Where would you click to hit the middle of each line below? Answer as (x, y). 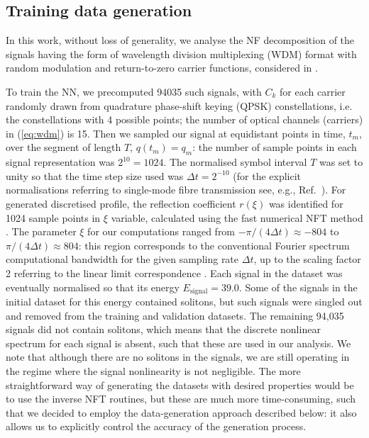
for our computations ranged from (161, 231)
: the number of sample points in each (275, 147)
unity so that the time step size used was (95, 175)
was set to (341, 162)
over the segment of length (64, 147)
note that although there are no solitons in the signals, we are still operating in (178, 357)
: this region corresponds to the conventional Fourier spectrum (214, 245)
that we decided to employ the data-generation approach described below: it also (181, 412)
